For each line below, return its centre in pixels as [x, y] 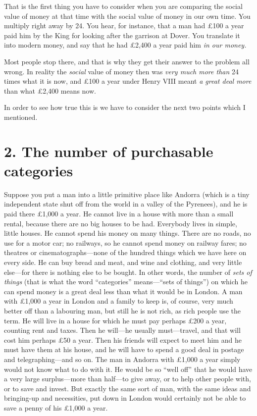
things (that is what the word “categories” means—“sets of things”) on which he [126, 282]
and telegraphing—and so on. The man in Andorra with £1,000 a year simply [122, 359]
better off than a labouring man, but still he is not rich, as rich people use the [123, 310]
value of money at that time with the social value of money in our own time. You [127, 16]
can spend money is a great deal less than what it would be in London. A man [123, 291]
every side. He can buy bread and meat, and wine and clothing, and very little [123, 262]
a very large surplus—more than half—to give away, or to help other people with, [128, 379]
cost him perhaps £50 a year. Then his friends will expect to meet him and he [123, 339]
